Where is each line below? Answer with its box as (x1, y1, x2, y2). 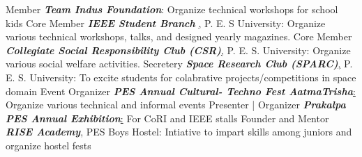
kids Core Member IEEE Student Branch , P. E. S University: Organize (6, 15, 326, 30)
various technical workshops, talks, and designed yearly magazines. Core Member (6, 29, 352, 44)
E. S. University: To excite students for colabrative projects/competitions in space (6, 69, 356, 84)
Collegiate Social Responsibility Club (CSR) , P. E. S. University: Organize (6, 42, 351, 57)
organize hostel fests (6, 138, 91, 152)
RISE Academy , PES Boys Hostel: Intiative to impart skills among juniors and (6, 124, 352, 139)
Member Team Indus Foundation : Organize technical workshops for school (6, 2, 338, 16)
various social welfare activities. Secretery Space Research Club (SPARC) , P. (6, 56, 353, 71)
